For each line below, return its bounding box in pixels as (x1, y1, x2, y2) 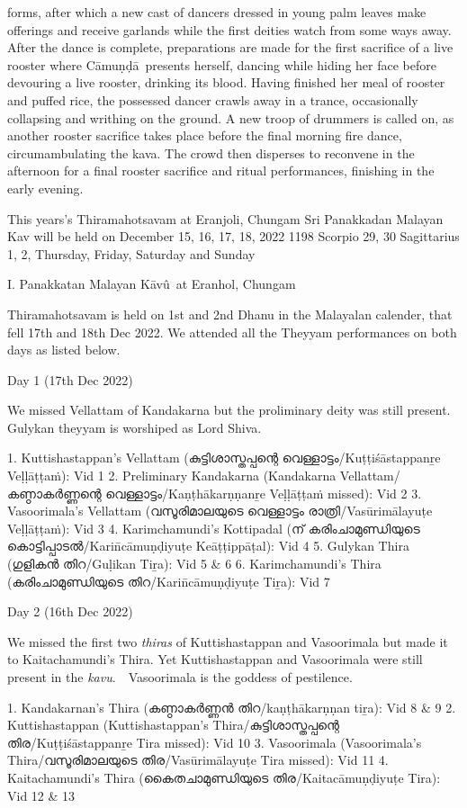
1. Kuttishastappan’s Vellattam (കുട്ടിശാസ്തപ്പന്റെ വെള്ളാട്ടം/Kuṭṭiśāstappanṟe (7, 448, 441, 467)
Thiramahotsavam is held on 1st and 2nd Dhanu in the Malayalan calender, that (7, 304, 453, 323)
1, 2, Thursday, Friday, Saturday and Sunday (7, 244, 256, 263)
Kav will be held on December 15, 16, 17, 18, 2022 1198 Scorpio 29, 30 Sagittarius (7, 227, 460, 246)
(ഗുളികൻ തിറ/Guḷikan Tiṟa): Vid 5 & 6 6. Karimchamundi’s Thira (7, 554, 382, 573)
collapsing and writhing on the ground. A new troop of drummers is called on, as (7, 108, 454, 127)
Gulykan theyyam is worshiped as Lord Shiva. (7, 417, 262, 436)
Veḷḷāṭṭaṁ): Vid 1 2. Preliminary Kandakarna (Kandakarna (7, 466, 337, 485)
